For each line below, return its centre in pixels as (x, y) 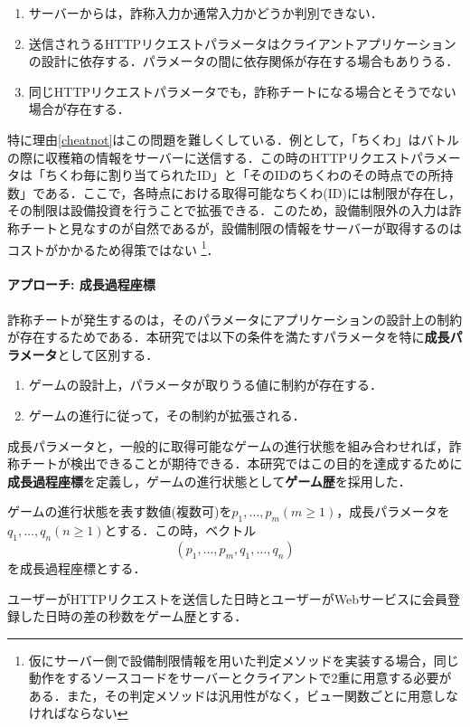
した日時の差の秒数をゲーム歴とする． (133, 616)
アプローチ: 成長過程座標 (81, 284)
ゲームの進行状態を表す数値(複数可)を (120, 511)
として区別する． (108, 354)
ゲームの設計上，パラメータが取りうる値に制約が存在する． (205, 385)
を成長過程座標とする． (77, 567)
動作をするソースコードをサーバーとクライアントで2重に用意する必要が (240, 678)
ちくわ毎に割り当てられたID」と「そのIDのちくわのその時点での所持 (249, 175)
